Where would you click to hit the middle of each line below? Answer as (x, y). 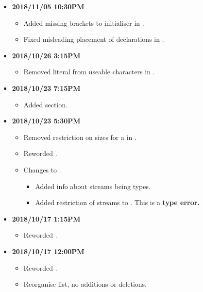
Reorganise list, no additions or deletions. (85, 284)
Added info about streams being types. (93, 186)
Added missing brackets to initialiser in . (84, 23)
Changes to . (42, 169)
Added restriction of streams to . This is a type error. (117, 202)
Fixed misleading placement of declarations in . (94, 39)
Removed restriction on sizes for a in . (80, 137)
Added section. (45, 104)
